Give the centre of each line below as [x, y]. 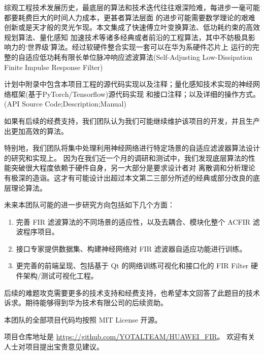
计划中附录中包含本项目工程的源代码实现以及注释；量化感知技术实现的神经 [128, 84]
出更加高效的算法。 [36, 131]
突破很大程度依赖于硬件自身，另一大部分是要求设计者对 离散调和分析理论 [133, 168]
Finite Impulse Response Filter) [54, 67]
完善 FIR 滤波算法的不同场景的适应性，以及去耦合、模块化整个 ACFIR [133, 221]
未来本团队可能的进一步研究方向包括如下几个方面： [89, 205]
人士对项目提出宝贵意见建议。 [54, 347]
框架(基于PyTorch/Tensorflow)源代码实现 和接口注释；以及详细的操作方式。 [135, 94]
